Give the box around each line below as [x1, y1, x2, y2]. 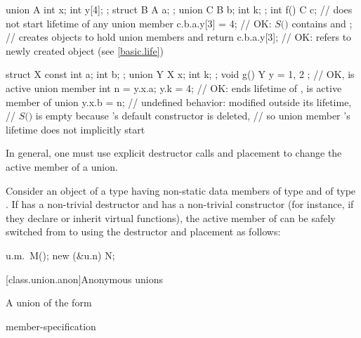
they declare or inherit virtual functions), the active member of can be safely [6, 210, 336, 225]
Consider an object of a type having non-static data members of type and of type [6, 183, 356, 197]
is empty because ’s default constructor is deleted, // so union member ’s [35, 108, 350, 123]
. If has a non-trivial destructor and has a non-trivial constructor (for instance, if [6, 197, 354, 212]
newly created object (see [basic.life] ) [6, 43, 164, 58]
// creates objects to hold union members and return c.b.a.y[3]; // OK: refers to [6, 30, 352, 44]
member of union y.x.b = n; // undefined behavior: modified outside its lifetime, [6, 94, 352, 109]
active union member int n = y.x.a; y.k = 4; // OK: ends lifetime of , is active [6, 80, 342, 95]
